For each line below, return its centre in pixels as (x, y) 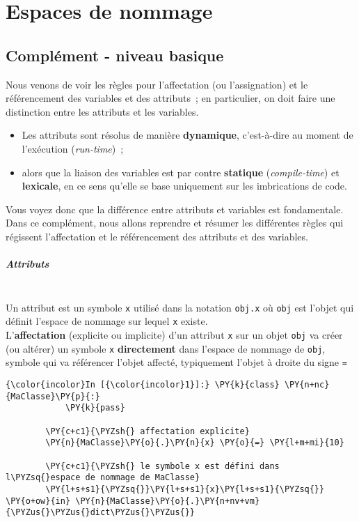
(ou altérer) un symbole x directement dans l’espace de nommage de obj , (166, 348)
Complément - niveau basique (115, 55)
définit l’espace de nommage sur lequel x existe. (107, 321)
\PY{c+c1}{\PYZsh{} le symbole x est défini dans (162, 466)
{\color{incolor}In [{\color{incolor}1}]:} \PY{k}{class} (143, 384)
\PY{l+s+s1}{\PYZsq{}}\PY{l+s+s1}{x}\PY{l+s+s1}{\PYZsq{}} (185, 489)
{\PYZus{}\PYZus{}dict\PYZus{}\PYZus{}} (101, 513)
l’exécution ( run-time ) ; (73, 148)
